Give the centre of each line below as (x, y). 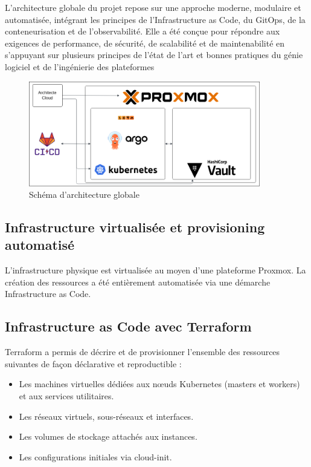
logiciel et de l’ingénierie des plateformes (80, 66)
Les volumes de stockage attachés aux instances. (108, 436)
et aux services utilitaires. (66, 396)
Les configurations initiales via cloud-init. (95, 456)
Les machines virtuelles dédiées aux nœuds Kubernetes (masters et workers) (159, 384)
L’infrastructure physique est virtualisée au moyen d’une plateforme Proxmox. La (155, 270)
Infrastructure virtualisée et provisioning (135, 227)
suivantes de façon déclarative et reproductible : (93, 363)
